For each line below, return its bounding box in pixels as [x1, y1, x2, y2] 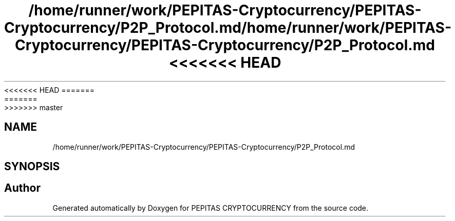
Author [4, 182, 41, 195]
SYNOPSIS [4, 160, 60, 173]
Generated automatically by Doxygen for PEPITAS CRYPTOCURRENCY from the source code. [52, 203, 369, 212]
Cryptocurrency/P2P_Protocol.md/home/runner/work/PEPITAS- [4, 19, 452, 36]
